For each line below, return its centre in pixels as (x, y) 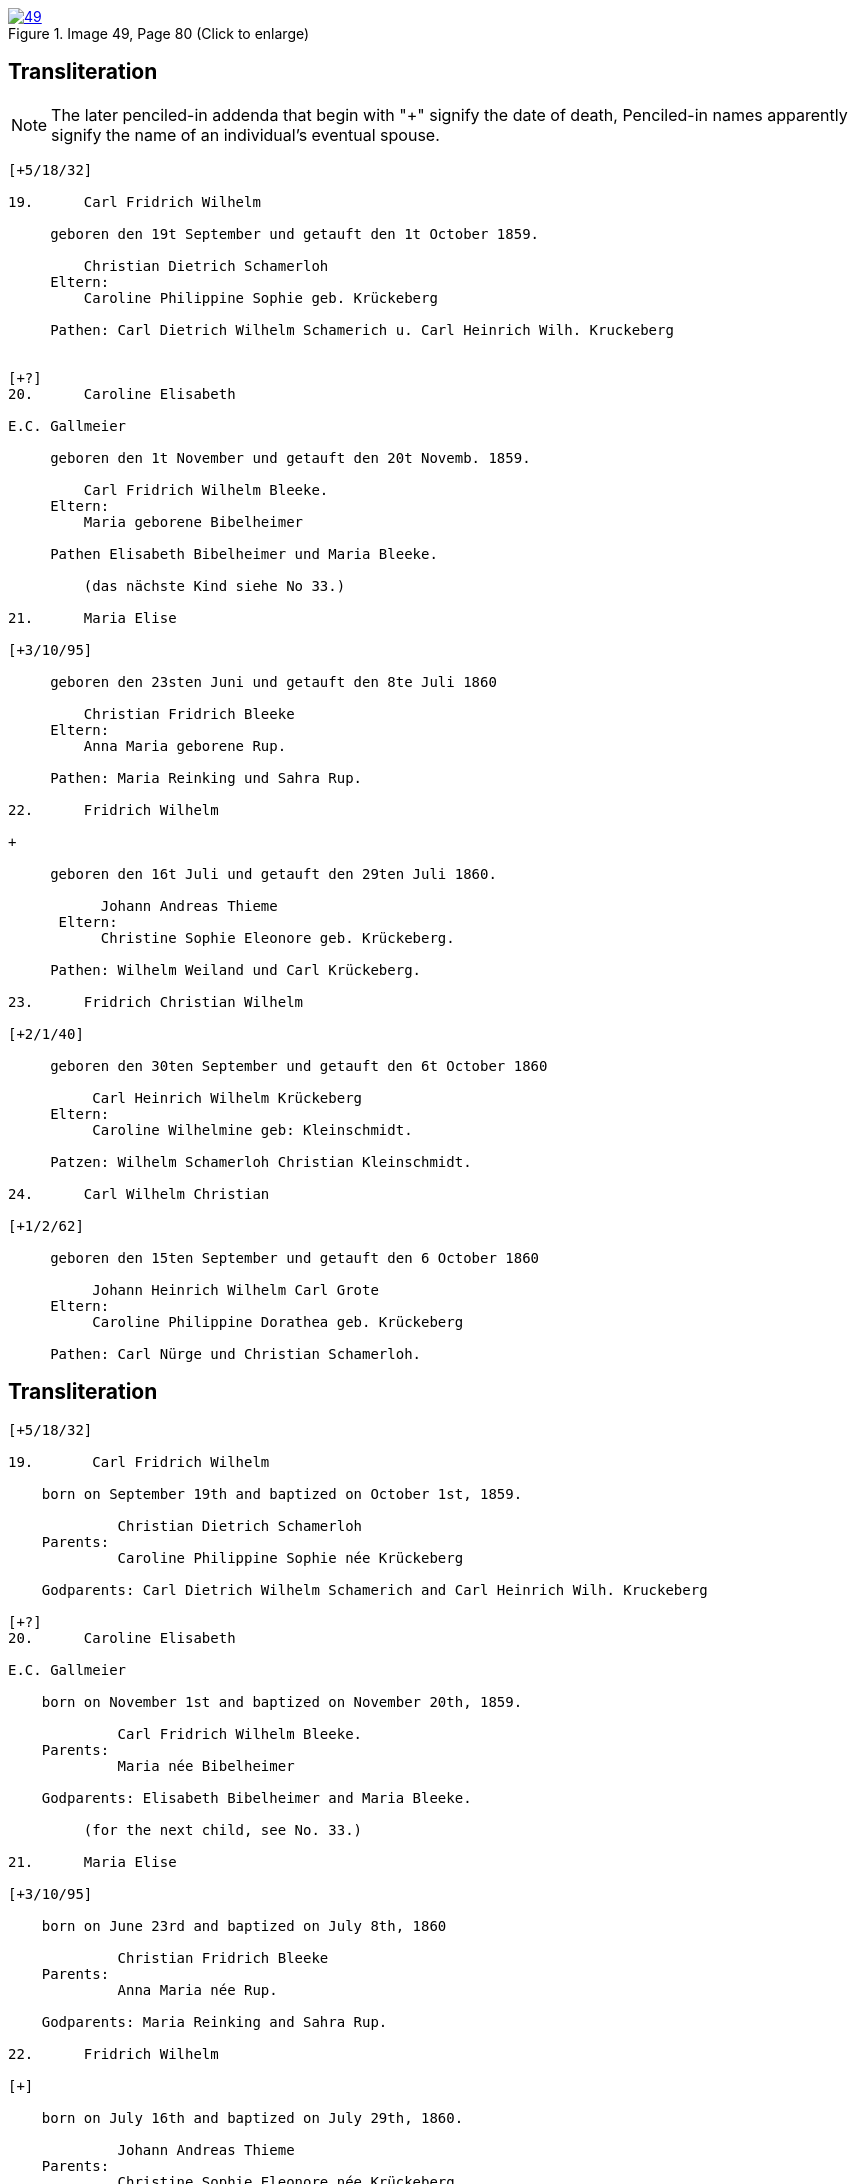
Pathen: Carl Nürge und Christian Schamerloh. (236, 1353)
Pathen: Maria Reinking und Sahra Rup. (206, 777)
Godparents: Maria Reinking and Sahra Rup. (214, 2021)
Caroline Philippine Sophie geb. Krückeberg (260, 297)
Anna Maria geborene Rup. (185, 745)
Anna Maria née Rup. (197, 1989)
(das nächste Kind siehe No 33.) (214, 585)
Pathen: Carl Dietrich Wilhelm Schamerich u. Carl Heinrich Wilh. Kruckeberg (362, 329)
